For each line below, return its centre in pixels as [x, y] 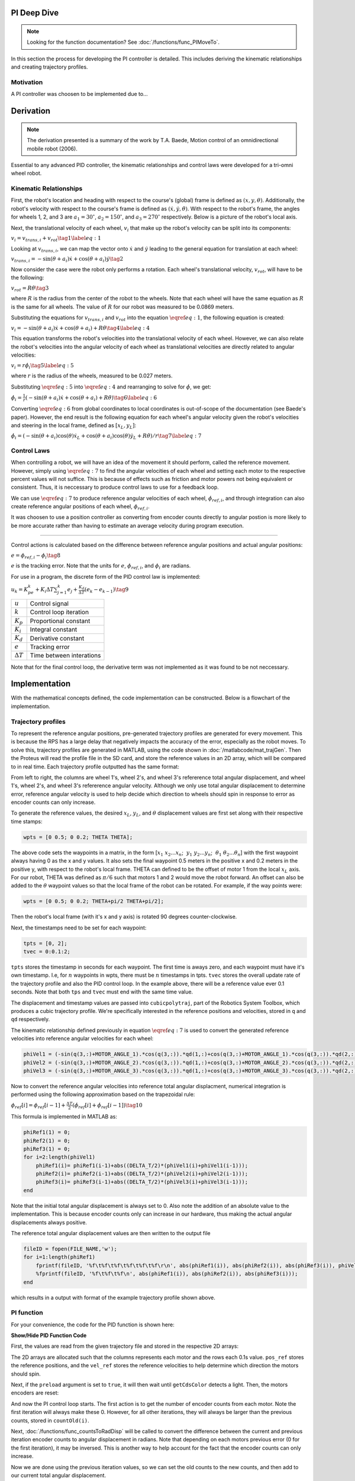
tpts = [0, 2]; [45, 943]
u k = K [20, 590]
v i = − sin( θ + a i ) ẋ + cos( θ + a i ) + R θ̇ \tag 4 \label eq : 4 [80, 329]
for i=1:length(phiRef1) [59, 1257]
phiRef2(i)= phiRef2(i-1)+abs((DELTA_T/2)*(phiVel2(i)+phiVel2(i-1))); [142, 1174]
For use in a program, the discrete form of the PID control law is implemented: [106, 576]
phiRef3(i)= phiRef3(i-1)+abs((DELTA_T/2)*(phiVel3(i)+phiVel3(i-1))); [142, 1182]
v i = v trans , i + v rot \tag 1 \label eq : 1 [56, 239]
